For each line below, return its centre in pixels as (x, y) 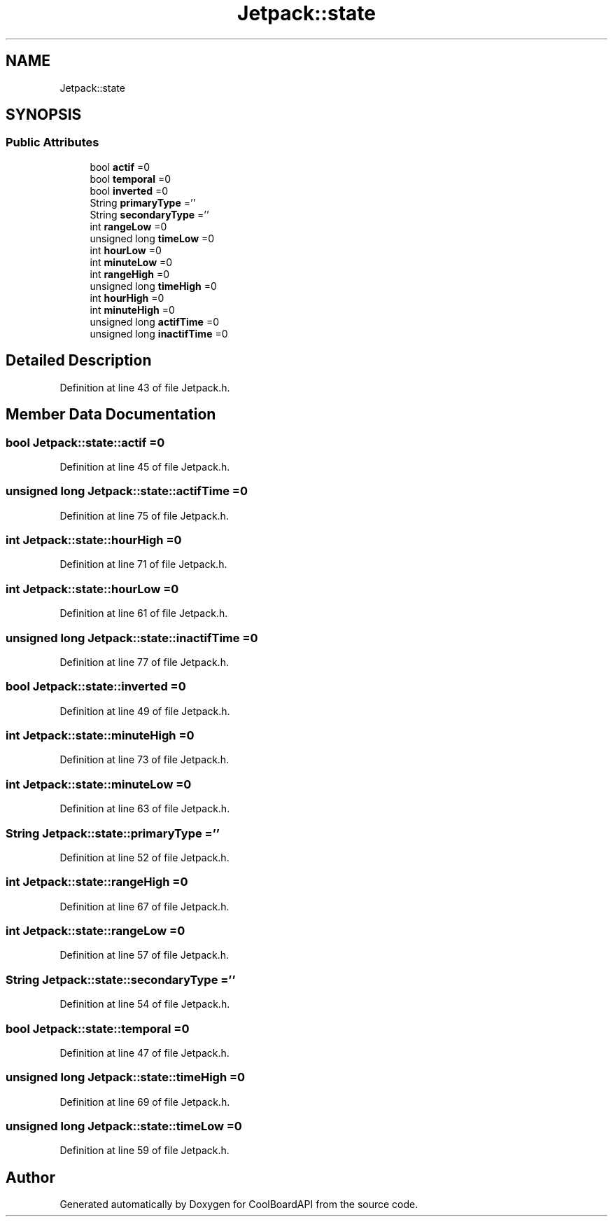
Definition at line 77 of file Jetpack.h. (144, 662)
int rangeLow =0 (128, 226)
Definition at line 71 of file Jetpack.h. (143, 564)
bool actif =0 (120, 167)
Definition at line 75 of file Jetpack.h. (144, 515)
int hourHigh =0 (127, 298)
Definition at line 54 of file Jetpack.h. (145, 1004)
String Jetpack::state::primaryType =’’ (113, 833)
